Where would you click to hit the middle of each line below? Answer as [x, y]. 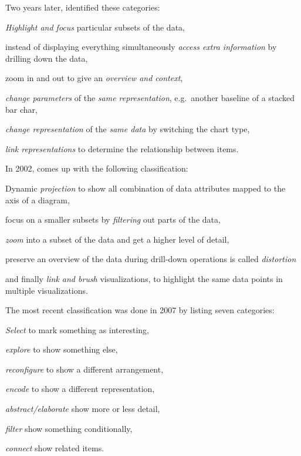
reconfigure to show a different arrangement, [84, 369]
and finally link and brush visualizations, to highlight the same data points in [144, 278]
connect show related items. [55, 448]
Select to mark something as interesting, [77, 329]
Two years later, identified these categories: [83, 7]
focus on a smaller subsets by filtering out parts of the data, [113, 219]
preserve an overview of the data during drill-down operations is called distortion [151, 259]
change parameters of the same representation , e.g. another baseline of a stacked [150, 97]
